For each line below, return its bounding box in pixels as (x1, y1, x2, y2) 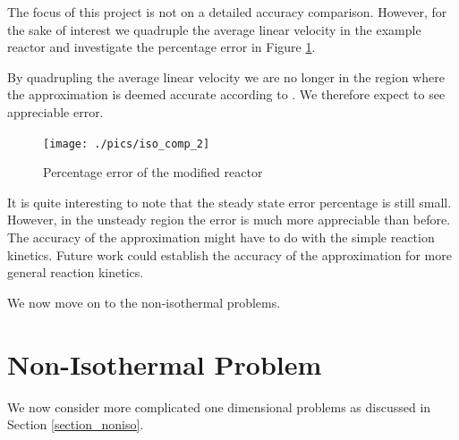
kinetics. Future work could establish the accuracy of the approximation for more (7, 245, 452, 264)
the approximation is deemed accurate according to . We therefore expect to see (7, 85, 446, 104)
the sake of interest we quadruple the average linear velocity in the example (7, 20, 421, 38)
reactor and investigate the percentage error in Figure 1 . (7, 38, 316, 56)
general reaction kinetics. (7, 263, 144, 282)
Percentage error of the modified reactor (43, 163, 263, 182)
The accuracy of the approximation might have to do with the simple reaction (7, 228, 435, 246)
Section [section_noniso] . (7, 415, 144, 434)
